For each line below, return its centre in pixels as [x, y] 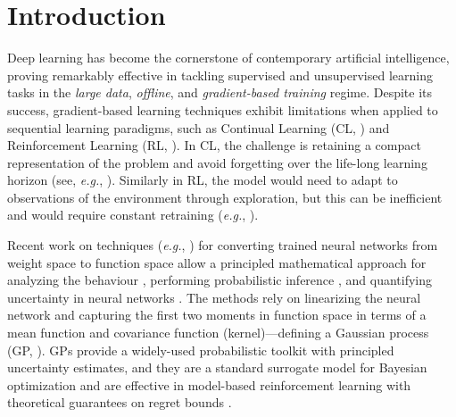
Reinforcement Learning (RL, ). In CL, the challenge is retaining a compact [214, 145]
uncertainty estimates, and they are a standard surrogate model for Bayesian [217, 367]
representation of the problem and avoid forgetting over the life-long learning [217, 162]
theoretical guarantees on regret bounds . [120, 402]
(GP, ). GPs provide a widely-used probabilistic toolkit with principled [201, 350]
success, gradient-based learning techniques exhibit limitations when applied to [223, 109]
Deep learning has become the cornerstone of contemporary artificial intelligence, [228, 58]
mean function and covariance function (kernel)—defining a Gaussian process [218, 333]
